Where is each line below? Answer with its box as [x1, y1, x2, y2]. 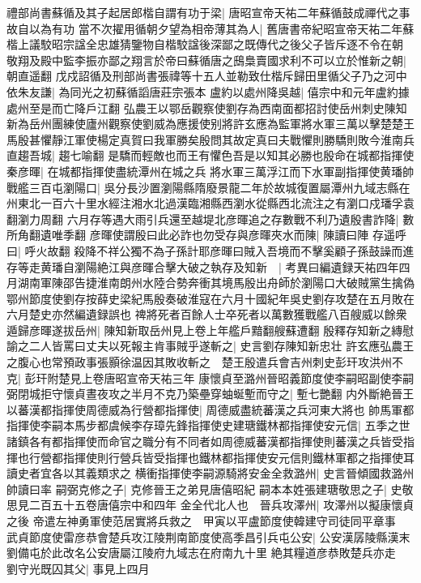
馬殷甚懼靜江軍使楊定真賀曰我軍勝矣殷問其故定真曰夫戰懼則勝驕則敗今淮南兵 [6, 131, 415, 148]
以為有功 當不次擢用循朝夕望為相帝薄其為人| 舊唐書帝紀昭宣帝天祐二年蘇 [28, 19, 415, 36]
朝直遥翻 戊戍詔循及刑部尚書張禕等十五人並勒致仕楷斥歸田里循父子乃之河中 [6, 67, 407, 84]
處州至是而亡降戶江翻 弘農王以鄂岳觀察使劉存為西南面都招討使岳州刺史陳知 [6, 99, 407, 116]
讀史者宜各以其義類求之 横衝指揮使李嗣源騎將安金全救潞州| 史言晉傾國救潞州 [6, 465, 415, 482]
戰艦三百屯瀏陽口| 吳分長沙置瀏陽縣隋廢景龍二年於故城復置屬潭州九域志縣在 [6, 178, 410, 195]
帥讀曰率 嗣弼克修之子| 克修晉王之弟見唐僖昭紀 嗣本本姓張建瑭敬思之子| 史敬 [6, 480, 414, 497]
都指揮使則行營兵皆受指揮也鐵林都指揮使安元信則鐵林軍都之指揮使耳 [51, 448, 415, 465]
